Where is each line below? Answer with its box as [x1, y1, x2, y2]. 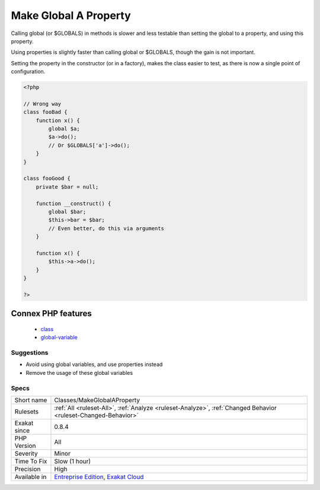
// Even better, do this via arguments [48, 225, 164, 231]
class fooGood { [23, 175, 71, 182]
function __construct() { [36, 200, 111, 207]
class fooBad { [23, 109, 68, 116]
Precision [14, 464, 41, 473]
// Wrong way [23, 100, 62, 107]
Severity [14, 449, 38, 457]
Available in [14, 472, 47, 481]
